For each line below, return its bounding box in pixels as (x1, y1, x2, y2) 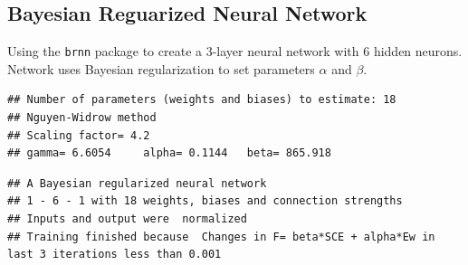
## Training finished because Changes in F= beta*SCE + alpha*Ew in (7, 230, 435, 243)
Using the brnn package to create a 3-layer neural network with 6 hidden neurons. (7, 42, 463, 61)
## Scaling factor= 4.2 (7, 128, 150, 142)
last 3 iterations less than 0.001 (7, 248, 222, 261)
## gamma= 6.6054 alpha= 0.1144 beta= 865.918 (7, 147, 331, 160)
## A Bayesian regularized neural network (7, 176, 267, 190)
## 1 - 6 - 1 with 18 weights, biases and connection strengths (7, 194, 403, 208)
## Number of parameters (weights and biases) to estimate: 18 (7, 93, 396, 107)
